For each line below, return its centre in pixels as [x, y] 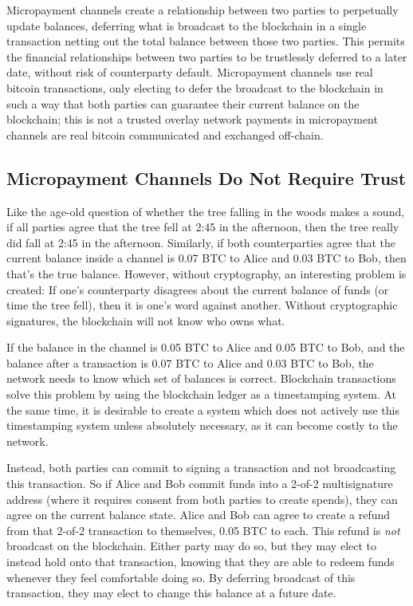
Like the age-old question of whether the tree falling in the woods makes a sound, [206, 211]
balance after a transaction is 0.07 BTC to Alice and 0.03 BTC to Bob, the [190, 362]
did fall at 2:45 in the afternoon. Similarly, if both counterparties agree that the [201, 242]
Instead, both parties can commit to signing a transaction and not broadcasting [201, 468]
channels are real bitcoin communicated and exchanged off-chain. [165, 134]
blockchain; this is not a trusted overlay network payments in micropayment [192, 119]
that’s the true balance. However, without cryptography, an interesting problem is [206, 273]
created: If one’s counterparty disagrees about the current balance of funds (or [198, 289]
